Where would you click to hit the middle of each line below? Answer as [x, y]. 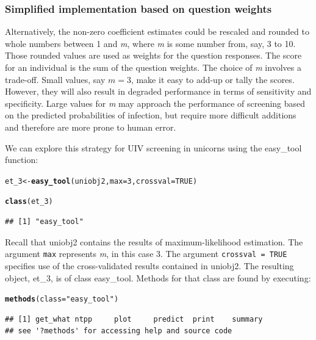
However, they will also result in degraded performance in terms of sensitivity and [158, 91]
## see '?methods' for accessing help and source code [119, 331]
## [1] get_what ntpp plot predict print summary [134, 319]
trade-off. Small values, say [55, 79]
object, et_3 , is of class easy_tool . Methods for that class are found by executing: [158, 277]
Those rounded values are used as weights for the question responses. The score [153, 55]
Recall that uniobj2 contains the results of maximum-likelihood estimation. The [154, 241]
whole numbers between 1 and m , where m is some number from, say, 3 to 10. [150, 43]
